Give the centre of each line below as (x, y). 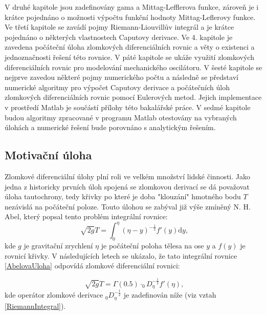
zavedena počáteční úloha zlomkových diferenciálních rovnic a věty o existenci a (130, 47)
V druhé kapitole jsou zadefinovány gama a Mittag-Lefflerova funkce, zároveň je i (132, 7)
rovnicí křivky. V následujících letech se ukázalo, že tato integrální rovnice (121, 255)
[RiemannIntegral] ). (35, 306)
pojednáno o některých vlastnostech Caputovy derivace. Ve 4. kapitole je (119, 37)
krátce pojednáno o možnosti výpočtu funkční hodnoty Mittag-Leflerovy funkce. (130, 17)
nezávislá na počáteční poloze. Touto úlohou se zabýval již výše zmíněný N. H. (128, 206)
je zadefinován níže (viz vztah (170, 295)
